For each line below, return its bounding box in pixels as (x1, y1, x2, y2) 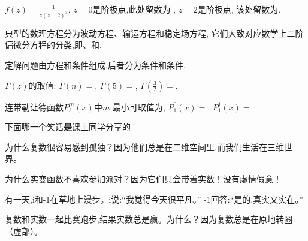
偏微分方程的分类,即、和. (5, 38, 102, 51)
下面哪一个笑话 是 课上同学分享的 (5, 120, 131, 133)
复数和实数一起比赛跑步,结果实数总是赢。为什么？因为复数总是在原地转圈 (5, 213, 292, 225)
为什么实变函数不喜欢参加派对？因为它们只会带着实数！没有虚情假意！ (5, 173, 282, 185)
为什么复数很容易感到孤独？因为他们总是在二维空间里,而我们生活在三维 (5, 140, 284, 153)
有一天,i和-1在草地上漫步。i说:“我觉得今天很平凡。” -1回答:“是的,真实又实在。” (5, 192, 303, 205)
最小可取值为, (112, 100, 165, 113)
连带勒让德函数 (5, 100, 64, 113)
